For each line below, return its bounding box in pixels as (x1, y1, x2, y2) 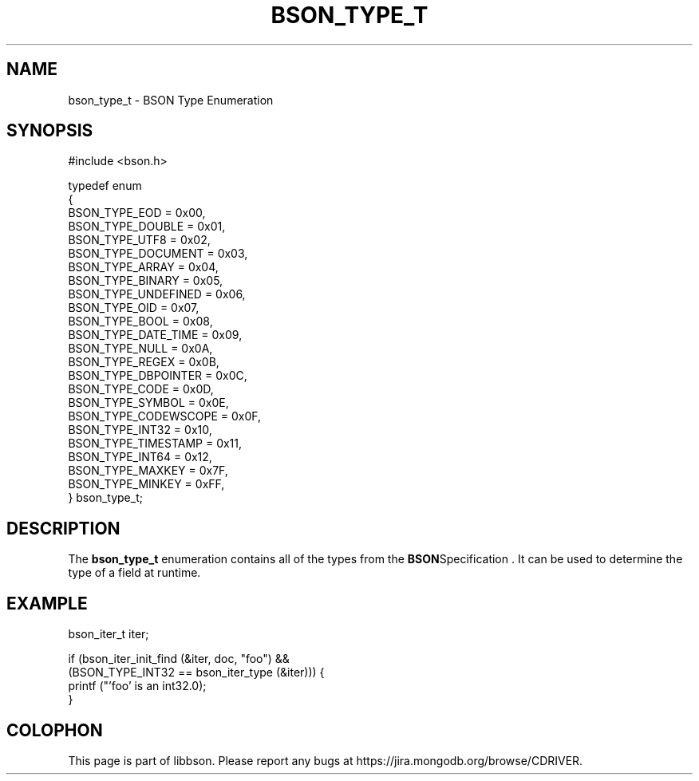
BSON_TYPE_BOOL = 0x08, (68, 314, 213, 329)
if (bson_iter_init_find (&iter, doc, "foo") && (68, 652, 290, 666)
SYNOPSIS (6, 120, 93, 141)
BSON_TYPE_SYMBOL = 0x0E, (68, 396, 229, 410)
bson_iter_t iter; (68, 627, 149, 641)
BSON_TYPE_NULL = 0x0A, (68, 341, 213, 356)
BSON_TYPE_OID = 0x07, (68, 301, 199, 315)
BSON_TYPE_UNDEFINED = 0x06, (68, 287, 246, 302)
